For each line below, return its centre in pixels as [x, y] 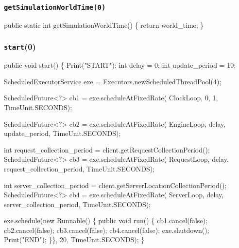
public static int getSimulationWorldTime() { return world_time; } [104, 25]
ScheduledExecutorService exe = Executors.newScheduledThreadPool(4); [113, 81]
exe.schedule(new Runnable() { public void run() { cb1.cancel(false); [106, 220]
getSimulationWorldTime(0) [55, 7]
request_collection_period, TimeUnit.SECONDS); [79, 168]
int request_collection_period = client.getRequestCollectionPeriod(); [107, 149]
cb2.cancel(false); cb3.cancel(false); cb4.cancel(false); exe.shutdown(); [107, 230]
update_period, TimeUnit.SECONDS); [62, 133]
